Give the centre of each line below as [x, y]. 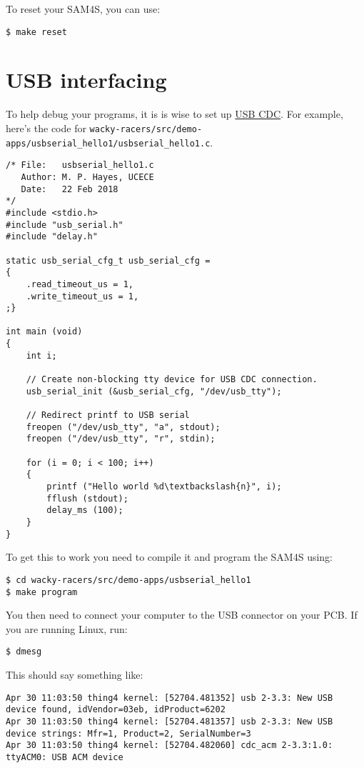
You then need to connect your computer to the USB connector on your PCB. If [182, 615]
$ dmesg [24, 652]
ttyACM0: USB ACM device [65, 757]
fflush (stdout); [87, 498]
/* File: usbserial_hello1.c [80, 165]
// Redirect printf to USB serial [108, 415]
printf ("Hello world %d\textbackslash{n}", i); [164, 487]
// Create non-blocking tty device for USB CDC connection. [172, 380]
